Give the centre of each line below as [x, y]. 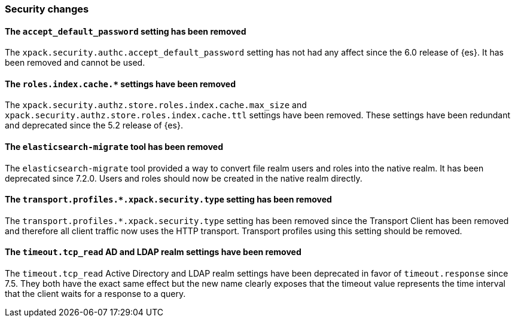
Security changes [47, 9]
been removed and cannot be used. [75, 63]
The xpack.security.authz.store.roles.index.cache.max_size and [156, 105]
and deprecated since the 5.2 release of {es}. [94, 125]
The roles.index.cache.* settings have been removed [121, 84]
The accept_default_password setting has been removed [126, 31]
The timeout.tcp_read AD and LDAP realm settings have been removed [153, 252]
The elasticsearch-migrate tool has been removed [114, 147]
